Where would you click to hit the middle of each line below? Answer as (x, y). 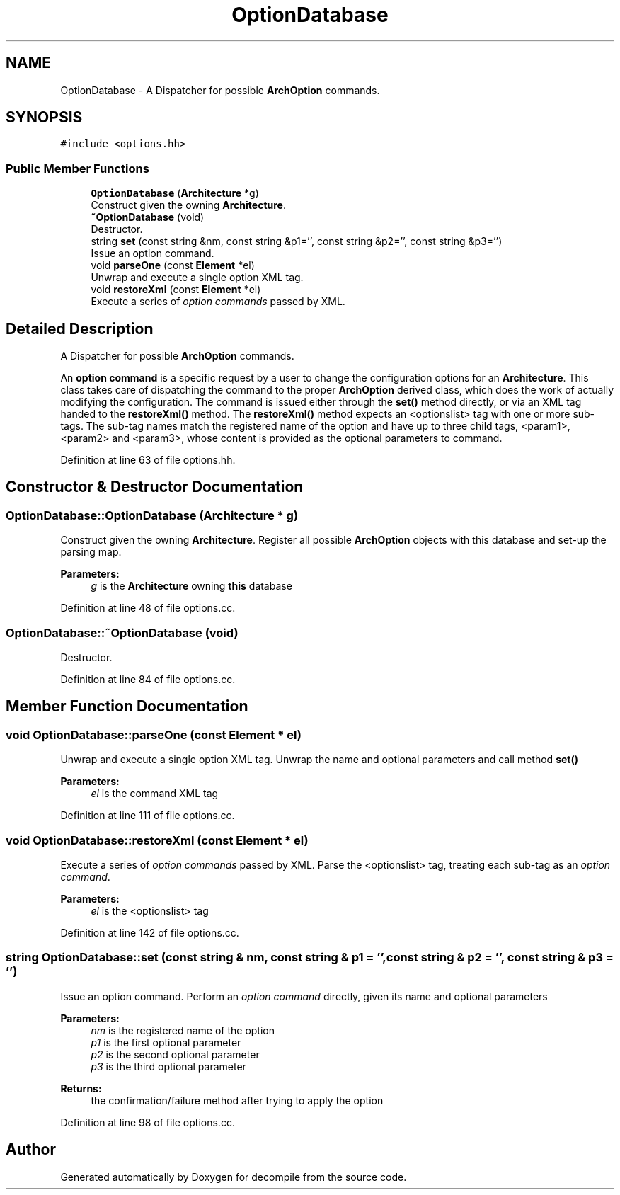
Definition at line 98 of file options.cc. (148, 1122)
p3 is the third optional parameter (168, 1066)
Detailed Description (80, 328)
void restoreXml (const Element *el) (176, 290)
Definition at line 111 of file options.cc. (148, 816)
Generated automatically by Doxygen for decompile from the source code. (234, 1177)
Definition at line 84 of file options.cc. (148, 679)
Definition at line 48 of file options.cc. (148, 608)
